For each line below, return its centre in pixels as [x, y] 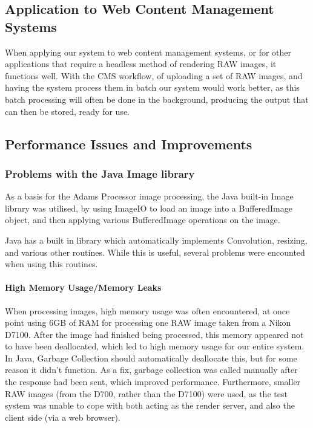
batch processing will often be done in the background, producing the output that [157, 99]
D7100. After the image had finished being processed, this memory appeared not [154, 334]
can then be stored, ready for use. [67, 111]
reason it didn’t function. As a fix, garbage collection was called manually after [151, 370]
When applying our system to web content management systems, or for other [148, 52]
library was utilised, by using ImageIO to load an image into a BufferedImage [149, 208]
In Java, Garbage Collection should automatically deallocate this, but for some [151, 358]
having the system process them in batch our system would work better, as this [152, 87]
